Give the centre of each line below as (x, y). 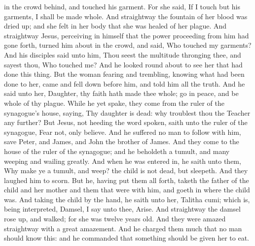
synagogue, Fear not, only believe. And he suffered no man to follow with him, (123, 132)
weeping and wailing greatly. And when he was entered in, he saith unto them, (123, 161)
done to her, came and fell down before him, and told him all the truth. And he (125, 83)
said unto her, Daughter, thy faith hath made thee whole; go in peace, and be (121, 93)
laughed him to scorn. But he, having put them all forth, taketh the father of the (127, 180)
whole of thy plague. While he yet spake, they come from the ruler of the (114, 103)
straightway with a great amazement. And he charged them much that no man (123, 228)
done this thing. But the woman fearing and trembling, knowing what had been (124, 74)
